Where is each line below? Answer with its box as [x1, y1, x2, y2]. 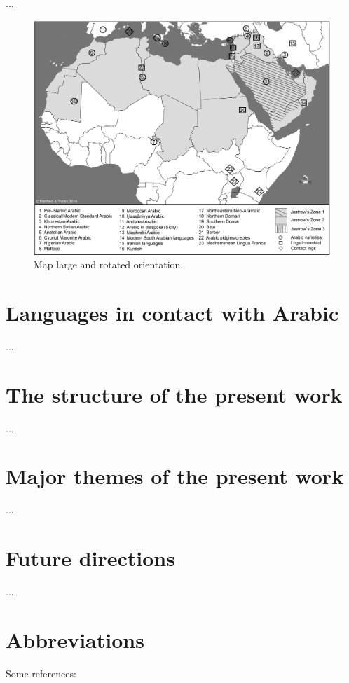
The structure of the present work [6, 380, 343, 408]
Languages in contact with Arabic [6, 298, 339, 326]
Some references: [6, 665, 76, 680]
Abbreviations [6, 625, 144, 654]
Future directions [6, 544, 175, 572]
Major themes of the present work [6, 462, 344, 490]
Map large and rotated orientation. [34, 257, 184, 272]
